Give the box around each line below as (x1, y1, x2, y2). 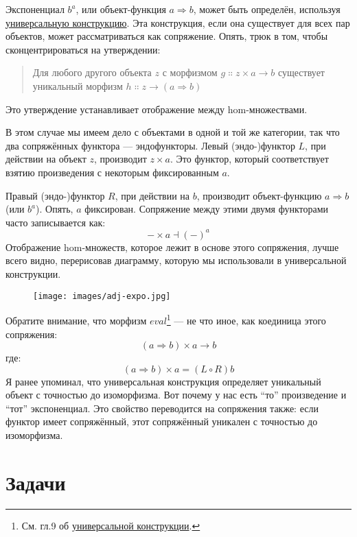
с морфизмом (162, 65, 218, 80)
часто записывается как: (5, 215, 106, 229)
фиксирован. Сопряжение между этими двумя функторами (84, 202, 329, 216)
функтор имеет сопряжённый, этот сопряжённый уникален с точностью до (5, 414, 318, 429)
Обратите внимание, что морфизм (5, 313, 147, 327)
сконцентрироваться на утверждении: (5, 42, 161, 56)
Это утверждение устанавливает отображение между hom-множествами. (5, 102, 308, 116)
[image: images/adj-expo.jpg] (33, 291, 171, 301)
